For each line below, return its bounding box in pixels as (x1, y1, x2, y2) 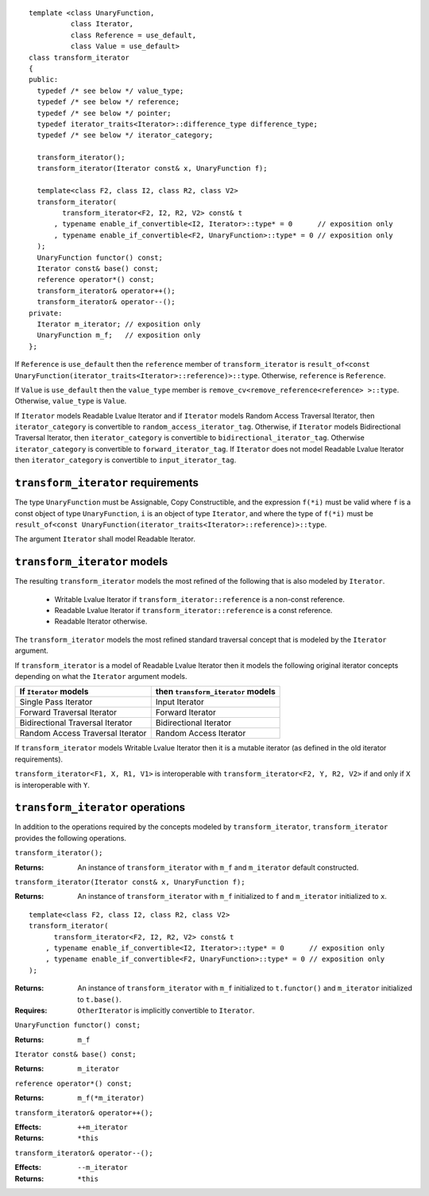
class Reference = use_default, (70, 30, 197, 40)
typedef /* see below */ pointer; (37, 108, 172, 118)
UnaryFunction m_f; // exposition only (37, 330, 201, 340)
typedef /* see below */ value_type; (37, 86, 184, 95)
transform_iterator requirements (14, 476, 199, 490)
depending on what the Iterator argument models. (14, 671, 187, 681)
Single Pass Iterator (19, 696, 93, 708)
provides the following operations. (14, 833, 127, 843)
